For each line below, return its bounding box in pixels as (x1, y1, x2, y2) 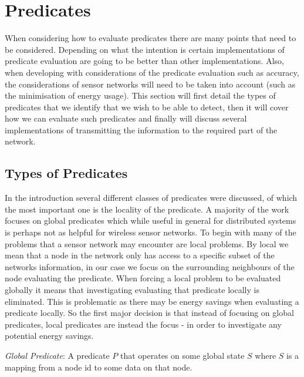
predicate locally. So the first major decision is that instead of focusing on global (5, 307, 294, 319)
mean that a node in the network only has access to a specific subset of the (5, 249, 275, 261)
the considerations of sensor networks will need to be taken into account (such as (5, 78, 296, 90)
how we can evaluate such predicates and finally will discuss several (5, 112, 247, 124)
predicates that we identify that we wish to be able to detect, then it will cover (5, 100, 289, 113)
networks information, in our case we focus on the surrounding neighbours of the (5, 260, 295, 272)
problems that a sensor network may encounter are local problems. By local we (5, 237, 289, 250)
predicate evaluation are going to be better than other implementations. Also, (5, 55, 284, 67)
